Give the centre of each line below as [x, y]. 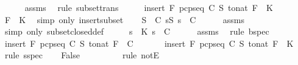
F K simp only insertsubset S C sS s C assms [124, 19]
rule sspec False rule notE [82, 55]
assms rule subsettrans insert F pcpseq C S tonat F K [149, 7]
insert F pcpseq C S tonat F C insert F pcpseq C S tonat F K [149, 43]
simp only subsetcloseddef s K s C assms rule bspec [137, 31]
